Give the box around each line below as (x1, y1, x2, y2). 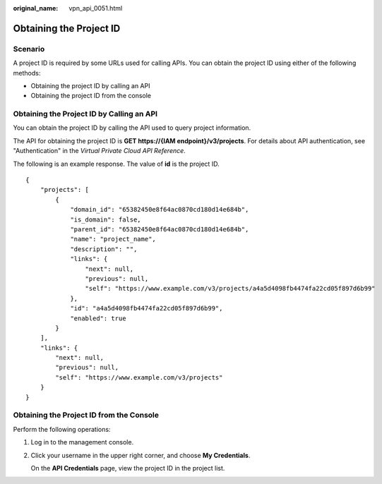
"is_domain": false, (70, 215, 141, 224)
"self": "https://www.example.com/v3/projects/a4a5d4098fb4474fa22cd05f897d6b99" (85, 284, 376, 293)
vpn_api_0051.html (68, 4, 123, 12)
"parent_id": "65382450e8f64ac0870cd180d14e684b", (70, 225, 249, 233)
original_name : (13, 4, 59, 12)
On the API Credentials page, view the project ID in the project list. (30, 464, 225, 472)
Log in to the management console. (30, 438, 134, 447)
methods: (13, 68, 41, 77)
